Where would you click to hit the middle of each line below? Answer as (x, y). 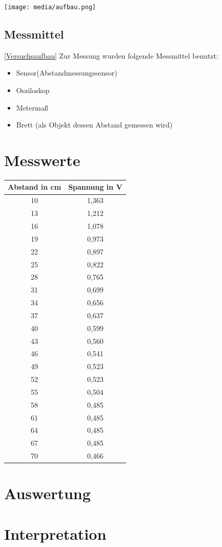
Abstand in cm (35, 187)
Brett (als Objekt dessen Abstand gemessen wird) (94, 125)
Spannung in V (95, 187)
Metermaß (32, 107)
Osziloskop (33, 90)
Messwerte (42, 160)
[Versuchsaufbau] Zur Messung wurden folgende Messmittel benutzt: (111, 55)
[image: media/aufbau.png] (50, 7)
